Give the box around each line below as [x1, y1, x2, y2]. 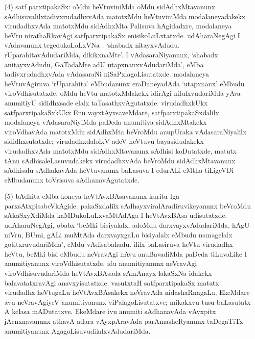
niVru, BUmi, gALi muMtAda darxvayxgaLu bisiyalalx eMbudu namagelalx [4, 229, 232, 239]
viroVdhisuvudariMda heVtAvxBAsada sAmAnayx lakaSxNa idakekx [4, 268, 212, 278]
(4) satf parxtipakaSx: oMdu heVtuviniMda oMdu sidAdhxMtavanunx [4, 1, 215, 11]
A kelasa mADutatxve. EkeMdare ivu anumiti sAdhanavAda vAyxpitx [4, 306, 216, 316]
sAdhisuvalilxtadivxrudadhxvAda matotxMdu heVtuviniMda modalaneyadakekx [4, 11, 246, 21]
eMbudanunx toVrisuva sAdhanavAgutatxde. [4, 174, 139, 184]
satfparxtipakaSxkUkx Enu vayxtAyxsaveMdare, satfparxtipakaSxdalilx [4, 107, 219, 117]
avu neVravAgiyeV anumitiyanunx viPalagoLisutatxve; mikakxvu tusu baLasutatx [4, 296, 251, 307]
